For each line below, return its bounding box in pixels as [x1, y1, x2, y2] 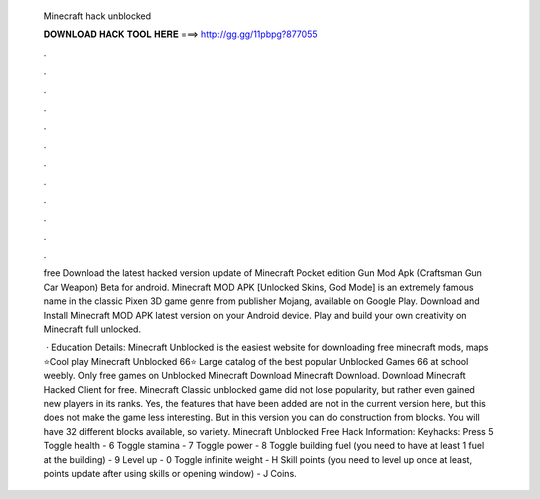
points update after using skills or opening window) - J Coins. [43, 467, 297, 479]
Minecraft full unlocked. [43, 323, 142, 335]
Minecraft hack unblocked [43, 10, 152, 22]
